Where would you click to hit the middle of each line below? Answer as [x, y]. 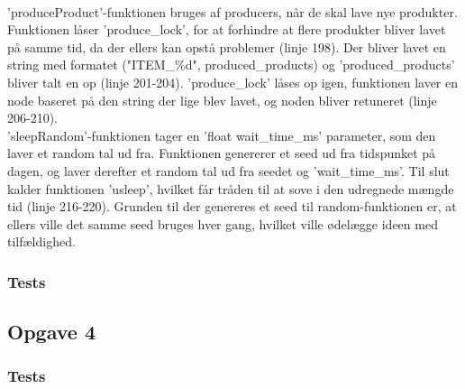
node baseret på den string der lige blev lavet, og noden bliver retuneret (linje [222, 100]
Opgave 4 [51, 332]
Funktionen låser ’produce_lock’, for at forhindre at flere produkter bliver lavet [227, 29]
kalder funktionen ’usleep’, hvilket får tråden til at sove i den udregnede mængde [231, 188]
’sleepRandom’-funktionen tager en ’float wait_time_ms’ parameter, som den [222, 135]
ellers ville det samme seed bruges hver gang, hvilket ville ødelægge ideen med [223, 223]
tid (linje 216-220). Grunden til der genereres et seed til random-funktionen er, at [232, 206]
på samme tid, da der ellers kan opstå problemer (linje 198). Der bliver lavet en [227, 46]
